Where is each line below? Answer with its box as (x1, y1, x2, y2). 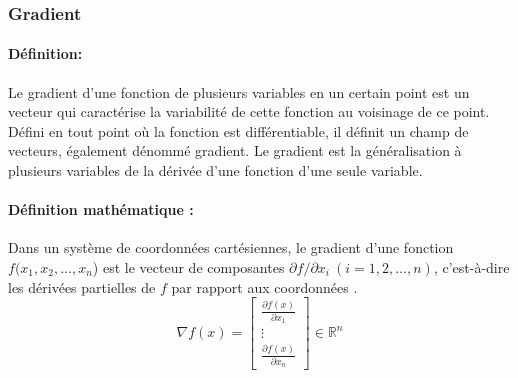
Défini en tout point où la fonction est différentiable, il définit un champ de (8, 120, 469, 141)
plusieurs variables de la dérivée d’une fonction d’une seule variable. (8, 160, 423, 181)
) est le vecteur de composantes (92, 257, 285, 277)
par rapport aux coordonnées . (171, 276, 358, 297)
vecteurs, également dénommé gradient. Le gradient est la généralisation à (8, 140, 462, 161)
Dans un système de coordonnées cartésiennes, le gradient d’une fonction (8, 237, 454, 258)
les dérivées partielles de (8, 276, 156, 297)
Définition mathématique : (8, 199, 194, 220)
